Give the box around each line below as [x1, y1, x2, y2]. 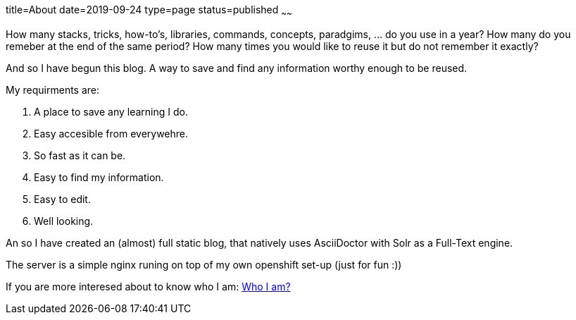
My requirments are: [6, 83, 100, 96]
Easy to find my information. [34, 171, 164, 183]
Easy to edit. [34, 192, 91, 205]
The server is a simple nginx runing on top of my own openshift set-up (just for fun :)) [6, 258, 402, 271]
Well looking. [34, 214, 94, 227]
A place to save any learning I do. [34, 105, 188, 118]
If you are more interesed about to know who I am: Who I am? [6, 280, 291, 293]
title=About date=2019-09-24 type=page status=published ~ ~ [6, 4, 292, 18]
